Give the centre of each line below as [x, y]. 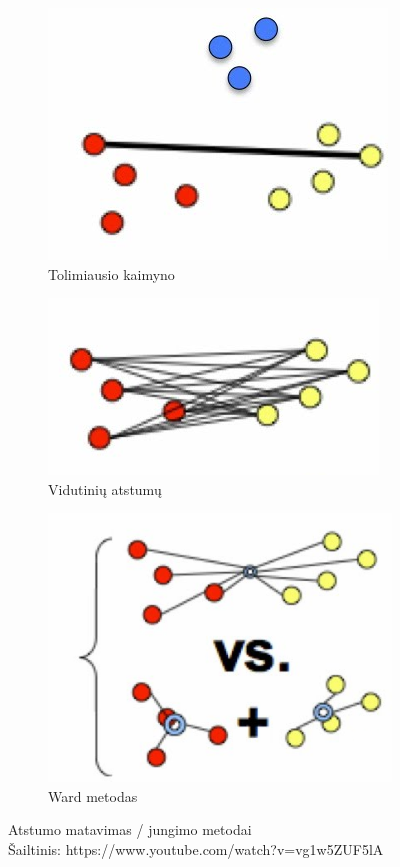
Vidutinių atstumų [105, 488]
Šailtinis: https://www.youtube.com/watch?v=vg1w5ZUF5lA [196, 848]
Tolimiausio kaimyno [111, 273]
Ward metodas [93, 795]
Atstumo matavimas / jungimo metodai [130, 829]
